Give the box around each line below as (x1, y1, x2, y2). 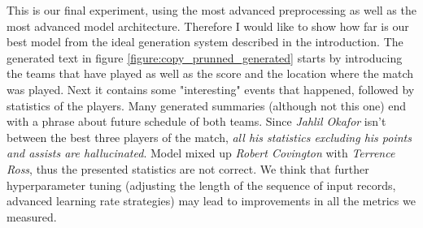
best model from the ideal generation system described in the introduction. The (7, 33, 403, 50)
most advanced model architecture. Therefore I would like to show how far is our (7, 17, 409, 34)
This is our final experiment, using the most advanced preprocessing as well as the (7, 2, 416, 18)
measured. (7, 208, 57, 225)
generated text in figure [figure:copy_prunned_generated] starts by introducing (7, 49, 403, 66)
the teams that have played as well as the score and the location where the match (7, 65, 414, 82)
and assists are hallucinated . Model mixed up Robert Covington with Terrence (7, 144, 395, 161)
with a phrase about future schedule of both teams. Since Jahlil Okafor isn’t (7, 113, 386, 130)
